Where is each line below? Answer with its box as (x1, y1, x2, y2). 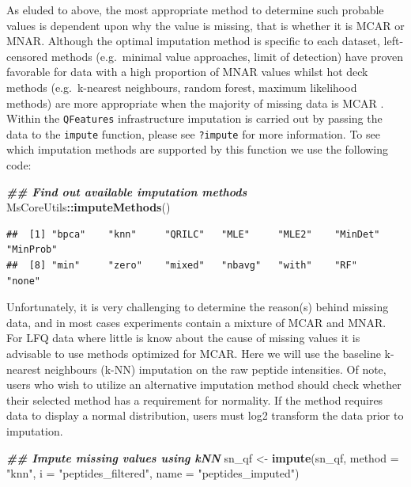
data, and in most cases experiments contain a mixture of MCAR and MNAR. (6, 314, 386, 330)
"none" (6, 275, 40, 287)
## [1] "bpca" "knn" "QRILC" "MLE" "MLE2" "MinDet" (6, 228, 380, 240)
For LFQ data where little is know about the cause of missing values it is (6, 329, 360, 346)
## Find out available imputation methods (6, 183, 247, 200)
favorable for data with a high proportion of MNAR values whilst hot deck (6, 63, 368, 80)
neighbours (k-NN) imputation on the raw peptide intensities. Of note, (44, 360, 386, 377)
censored (6, 48, 48, 64)
